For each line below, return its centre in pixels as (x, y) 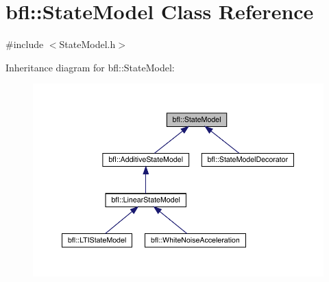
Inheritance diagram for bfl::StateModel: (90, 67)
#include (25, 44)
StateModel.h (87, 44)
